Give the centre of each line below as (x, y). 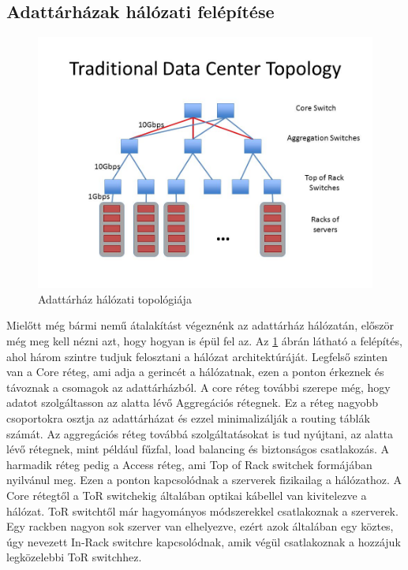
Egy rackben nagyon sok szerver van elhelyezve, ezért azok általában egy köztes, (200, 526)
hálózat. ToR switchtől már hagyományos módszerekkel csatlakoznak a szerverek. (202, 510)
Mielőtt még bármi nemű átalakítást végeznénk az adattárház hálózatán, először (200, 325)
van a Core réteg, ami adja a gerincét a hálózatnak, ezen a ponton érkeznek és (195, 372)
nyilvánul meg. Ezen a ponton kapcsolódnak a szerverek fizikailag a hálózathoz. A (204, 480)
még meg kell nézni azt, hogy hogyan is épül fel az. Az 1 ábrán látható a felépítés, (204, 340)
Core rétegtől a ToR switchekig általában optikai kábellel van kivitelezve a (187, 495)
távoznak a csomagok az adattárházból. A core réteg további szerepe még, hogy (198, 387)
